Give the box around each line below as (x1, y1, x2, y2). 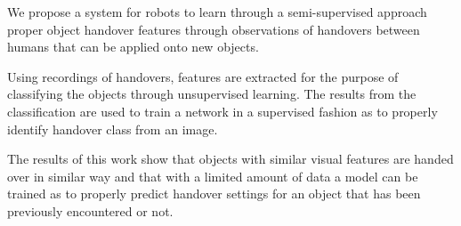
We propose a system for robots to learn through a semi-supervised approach (7, 3, 427, 20)
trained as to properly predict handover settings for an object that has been (7, 184, 421, 203)
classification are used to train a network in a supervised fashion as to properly (7, 101, 438, 120)
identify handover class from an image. (7, 119, 218, 138)
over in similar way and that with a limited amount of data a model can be (7, 166, 418, 185)
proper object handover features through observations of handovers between (7, 20, 420, 38)
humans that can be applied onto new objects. (7, 37, 259, 56)
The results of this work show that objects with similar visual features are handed (7, 149, 454, 168)
